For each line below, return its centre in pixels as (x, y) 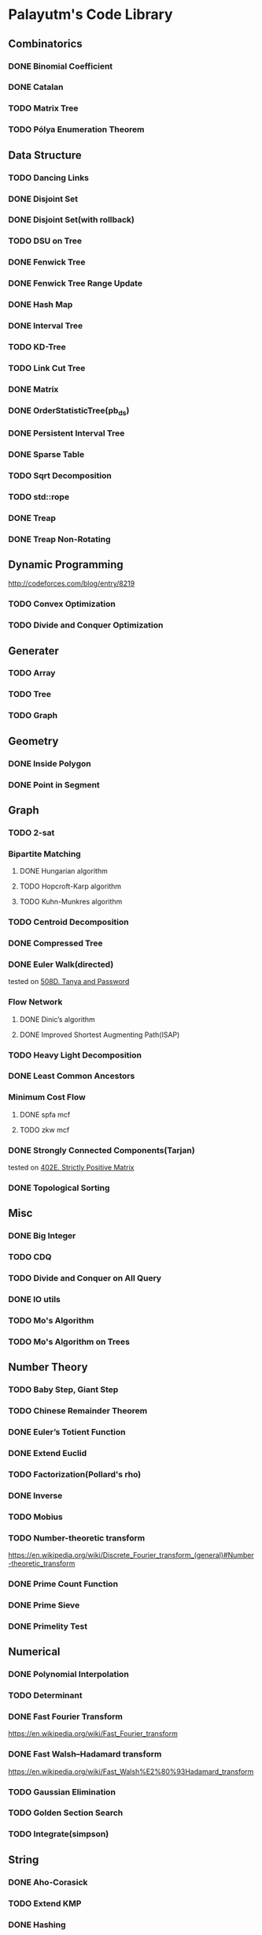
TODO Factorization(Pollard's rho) (75, 1474)
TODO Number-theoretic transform (77, 1538)
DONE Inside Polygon (50, 763)
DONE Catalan (36, 87)
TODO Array (32, 673)
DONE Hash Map (41, 305)
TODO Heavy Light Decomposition (75, 1055)
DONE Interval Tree (46, 326)
